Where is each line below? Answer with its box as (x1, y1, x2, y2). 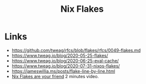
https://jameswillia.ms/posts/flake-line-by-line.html (11, 68, 116, 74)
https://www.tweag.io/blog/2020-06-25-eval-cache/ (11, 57, 119, 63)
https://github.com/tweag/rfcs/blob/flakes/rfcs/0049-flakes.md (11, 47, 141, 53)
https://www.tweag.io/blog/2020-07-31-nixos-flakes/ (11, 63, 120, 69)
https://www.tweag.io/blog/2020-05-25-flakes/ (11, 53, 109, 58)
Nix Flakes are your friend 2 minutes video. (11, 73, 99, 79)
